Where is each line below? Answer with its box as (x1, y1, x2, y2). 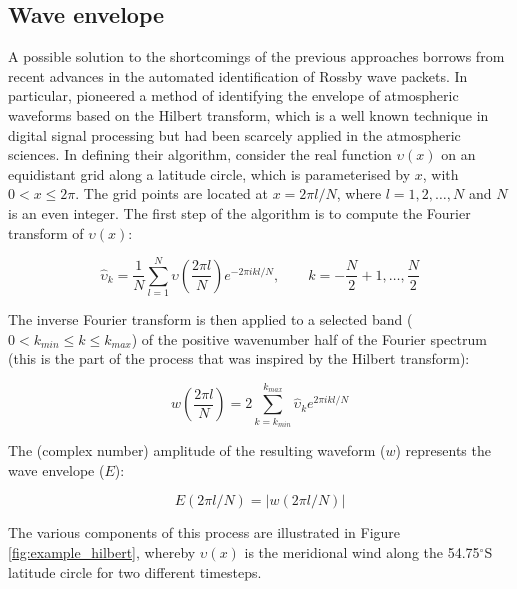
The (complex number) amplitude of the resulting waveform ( (8, 440, 386, 461)
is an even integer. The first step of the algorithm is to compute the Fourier (8, 202, 471, 223)
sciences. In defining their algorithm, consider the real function (8, 144, 392, 165)
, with (422, 163, 459, 184)
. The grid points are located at (75, 183, 268, 204)
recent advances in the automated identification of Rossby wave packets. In (8, 65, 468, 86)
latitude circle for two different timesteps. (8, 561, 262, 582)
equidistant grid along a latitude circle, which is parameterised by (8, 163, 411, 184)
